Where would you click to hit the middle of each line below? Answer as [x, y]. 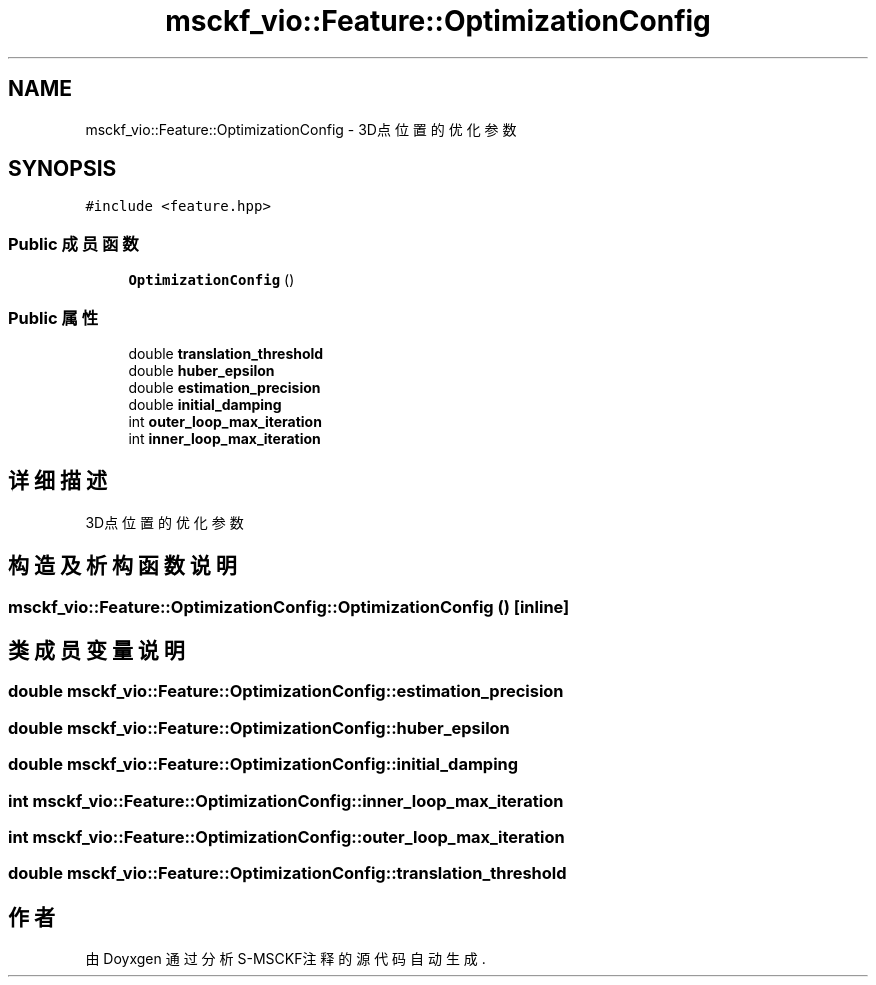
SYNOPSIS [62, 169]
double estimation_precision [224, 387]
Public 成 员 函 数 [73, 243]
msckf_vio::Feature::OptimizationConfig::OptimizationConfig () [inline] [289, 606]
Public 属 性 [53, 317]
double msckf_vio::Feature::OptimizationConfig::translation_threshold [287, 873]
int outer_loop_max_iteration [225, 421]
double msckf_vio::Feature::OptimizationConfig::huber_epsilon [259, 727]
